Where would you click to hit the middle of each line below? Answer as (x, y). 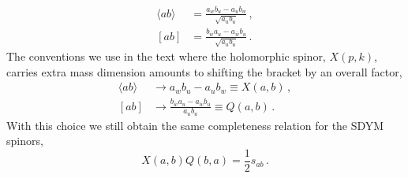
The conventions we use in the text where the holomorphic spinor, (166, 56)
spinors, (25, 141)
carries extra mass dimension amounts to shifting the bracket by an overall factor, (204, 71)
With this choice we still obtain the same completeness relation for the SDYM (195, 125)
